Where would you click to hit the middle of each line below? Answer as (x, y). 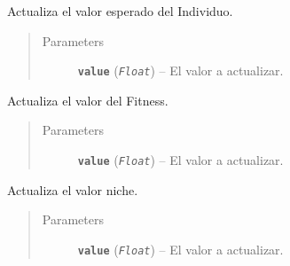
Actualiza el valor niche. (73, 189)
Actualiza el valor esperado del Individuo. (120, 11)
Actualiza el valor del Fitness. (88, 100)
